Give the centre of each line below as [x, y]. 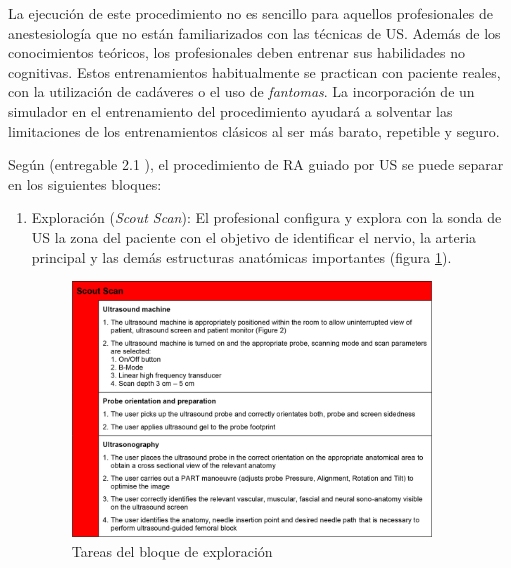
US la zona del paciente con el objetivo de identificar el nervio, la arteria [254, 236]
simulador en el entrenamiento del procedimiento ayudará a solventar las [230, 110]
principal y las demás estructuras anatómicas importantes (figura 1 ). [241, 256]
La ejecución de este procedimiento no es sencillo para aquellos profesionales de [250, 13]
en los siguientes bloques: [85, 183]
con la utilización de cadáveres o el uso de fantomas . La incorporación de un [241, 91]
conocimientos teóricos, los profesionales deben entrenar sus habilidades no [236, 52]
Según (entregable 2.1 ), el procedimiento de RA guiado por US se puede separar [256, 164]
